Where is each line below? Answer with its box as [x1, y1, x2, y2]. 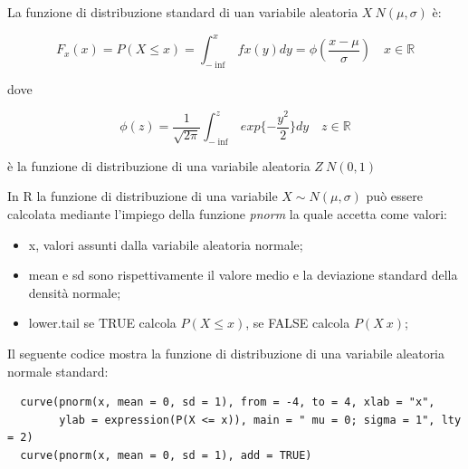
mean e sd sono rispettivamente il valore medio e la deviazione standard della [28, 265, 458, 284]
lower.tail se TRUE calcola [28, 313, 177, 332]
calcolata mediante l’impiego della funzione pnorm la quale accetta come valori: [7, 205, 448, 224]
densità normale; [28, 282, 121, 301]
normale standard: [7, 361, 109, 380]
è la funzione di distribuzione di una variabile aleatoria [7, 156, 310, 175]
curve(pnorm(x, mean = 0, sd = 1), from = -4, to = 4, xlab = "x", [20, 396, 435, 409]
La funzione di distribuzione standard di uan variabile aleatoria [7, 3, 358, 21]
